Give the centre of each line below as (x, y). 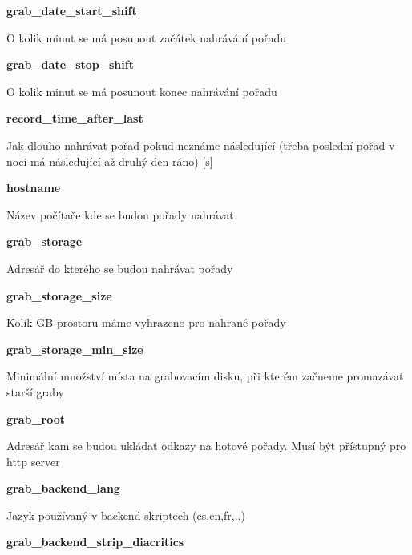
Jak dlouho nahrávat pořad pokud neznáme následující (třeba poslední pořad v (201, 145)
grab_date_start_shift (72, 10)
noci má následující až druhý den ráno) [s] (110, 161)
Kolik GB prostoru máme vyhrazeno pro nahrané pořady (146, 322)
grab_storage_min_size (75, 349)
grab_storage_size (59, 295)
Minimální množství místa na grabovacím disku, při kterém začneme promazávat (205, 376)
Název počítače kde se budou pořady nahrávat (120, 214)
